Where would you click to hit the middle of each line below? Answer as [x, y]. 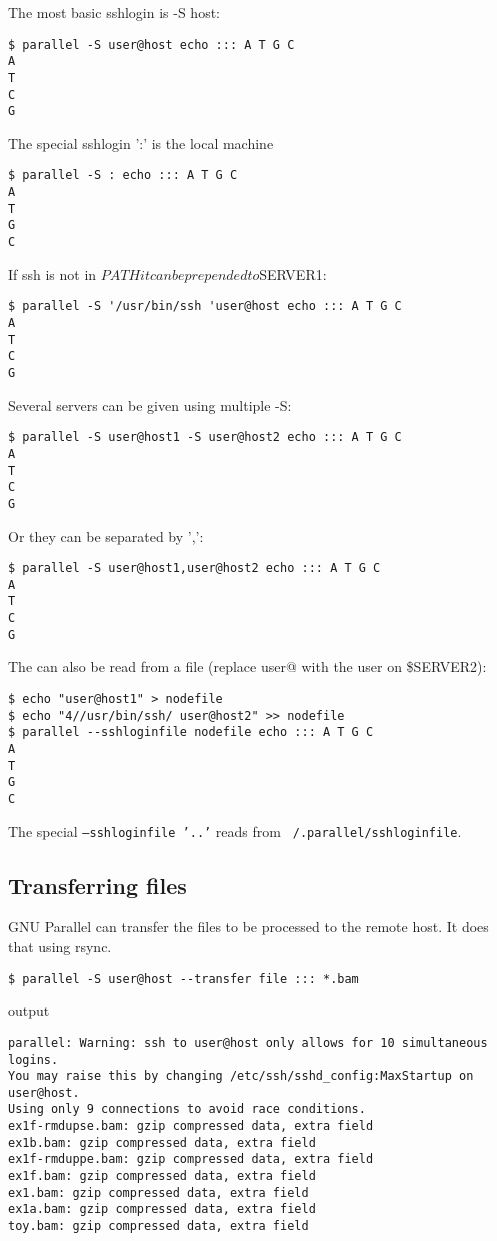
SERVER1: [293, 273]
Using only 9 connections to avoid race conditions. [187, 1109]
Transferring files [97, 884]
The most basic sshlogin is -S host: [114, 12]
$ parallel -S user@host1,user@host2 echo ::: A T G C [194, 568]
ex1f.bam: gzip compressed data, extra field [162, 1176]
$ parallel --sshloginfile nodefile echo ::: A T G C [191, 732]
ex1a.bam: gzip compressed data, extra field [162, 1209]
